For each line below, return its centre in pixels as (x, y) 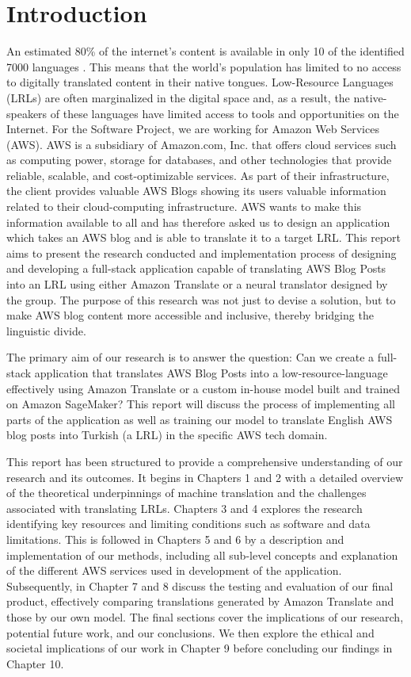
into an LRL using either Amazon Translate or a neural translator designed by (197, 284)
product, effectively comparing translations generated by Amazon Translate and (200, 601)
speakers (27, 113)
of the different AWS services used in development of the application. (174, 570)
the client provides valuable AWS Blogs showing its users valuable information (196, 191)
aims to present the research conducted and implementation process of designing (202, 252)
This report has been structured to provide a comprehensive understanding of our (205, 461)
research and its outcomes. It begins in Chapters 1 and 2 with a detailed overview (205, 477)
